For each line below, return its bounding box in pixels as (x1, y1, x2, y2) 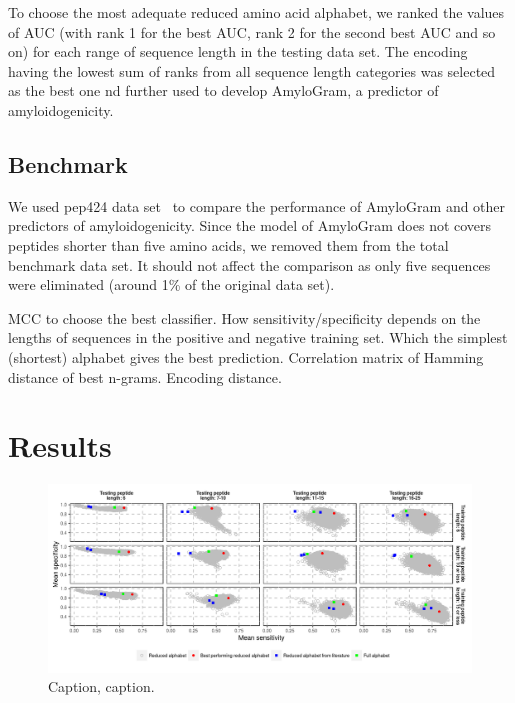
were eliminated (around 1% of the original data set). (8, 274, 335, 295)
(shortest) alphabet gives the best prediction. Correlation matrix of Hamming (8, 346, 484, 367)
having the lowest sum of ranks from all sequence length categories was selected (8, 60, 496, 81)
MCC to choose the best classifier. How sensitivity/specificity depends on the (8, 307, 481, 328)
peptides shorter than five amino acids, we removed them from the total (8, 234, 449, 255)
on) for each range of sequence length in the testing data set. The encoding (8, 41, 468, 62)
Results (8, 425, 112, 466)
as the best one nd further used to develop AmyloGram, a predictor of (8, 80, 439, 101)
